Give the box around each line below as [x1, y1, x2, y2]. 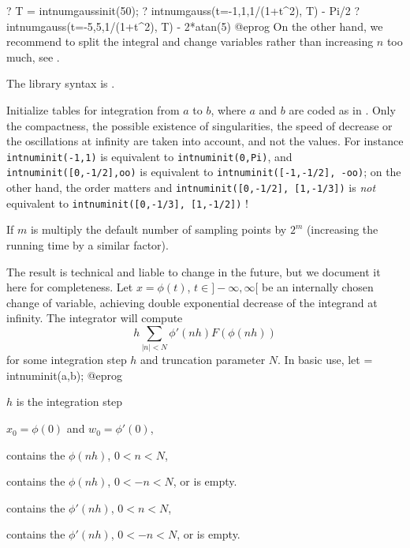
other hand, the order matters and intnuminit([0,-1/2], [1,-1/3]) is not [6, 179, 376, 196]
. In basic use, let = [278, 351, 373, 368]
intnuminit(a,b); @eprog [6, 366, 123, 383]
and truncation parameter [140, 351, 266, 368]
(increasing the [306, 221, 378, 238]
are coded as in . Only [289, 101, 396, 118]
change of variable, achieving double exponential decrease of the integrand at [6, 294, 378, 310]
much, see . [6, 48, 60, 65]
